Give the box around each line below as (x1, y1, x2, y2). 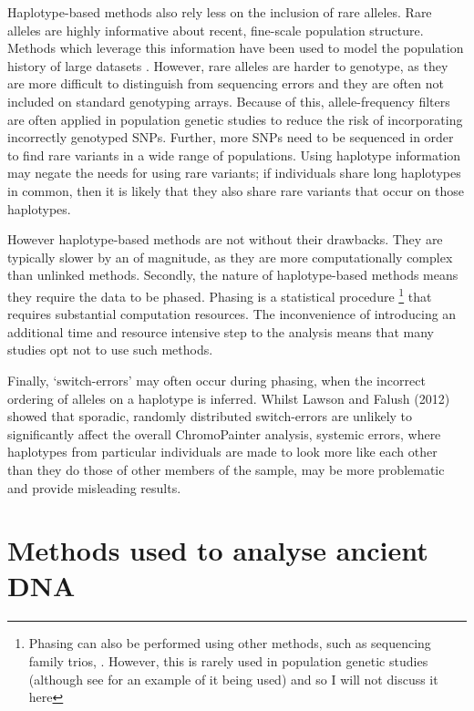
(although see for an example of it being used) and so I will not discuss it (28, 669, 438, 688)
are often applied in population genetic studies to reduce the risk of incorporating (7, 109, 463, 129)
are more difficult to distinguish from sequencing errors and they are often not (7, 74, 444, 93)
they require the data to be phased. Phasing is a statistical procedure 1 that (7, 283, 432, 305)
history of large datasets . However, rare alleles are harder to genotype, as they (7, 56, 448, 75)
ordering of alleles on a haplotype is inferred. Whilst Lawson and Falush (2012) (7, 388, 450, 407)
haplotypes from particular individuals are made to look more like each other (7, 442, 438, 461)
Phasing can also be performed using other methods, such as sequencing (28, 634, 431, 653)
